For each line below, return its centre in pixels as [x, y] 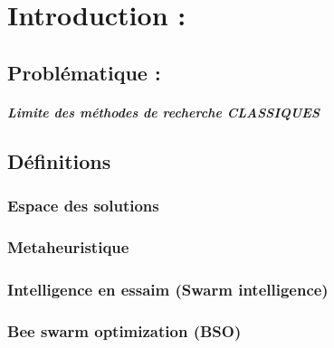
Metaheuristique [68, 247]
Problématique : [84, 72]
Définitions [59, 160]
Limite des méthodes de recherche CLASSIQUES [164, 112]
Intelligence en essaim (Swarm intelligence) [168, 289]
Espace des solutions [83, 206]
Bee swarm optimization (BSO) [124, 330]
